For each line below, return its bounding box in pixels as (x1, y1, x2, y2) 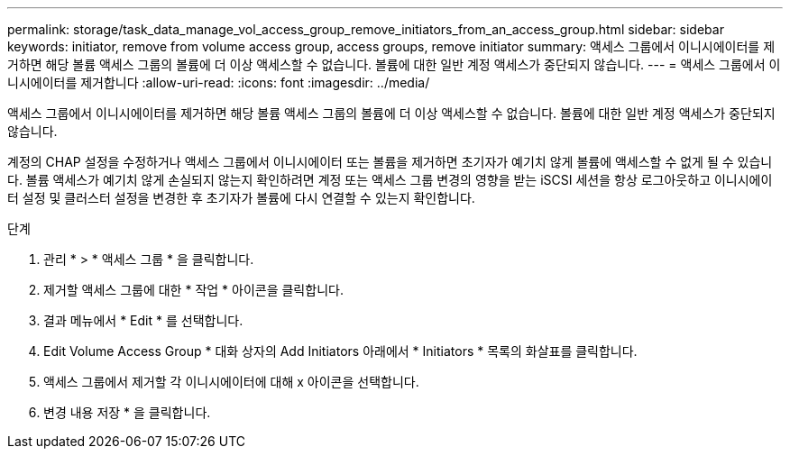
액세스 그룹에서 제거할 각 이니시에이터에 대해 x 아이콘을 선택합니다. (43, 374, 419, 389)
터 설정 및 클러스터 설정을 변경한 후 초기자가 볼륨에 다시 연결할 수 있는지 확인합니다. (7, 190, 475, 205)
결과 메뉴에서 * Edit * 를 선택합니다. (43, 313, 243, 328)
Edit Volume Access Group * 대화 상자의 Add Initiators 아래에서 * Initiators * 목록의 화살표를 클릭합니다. (43, 343, 638, 359)
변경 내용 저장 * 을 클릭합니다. (43, 405, 211, 420)
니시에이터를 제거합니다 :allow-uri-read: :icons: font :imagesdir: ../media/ (7, 75, 430, 90)
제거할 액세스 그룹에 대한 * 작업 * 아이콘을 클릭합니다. (43, 282, 344, 297)
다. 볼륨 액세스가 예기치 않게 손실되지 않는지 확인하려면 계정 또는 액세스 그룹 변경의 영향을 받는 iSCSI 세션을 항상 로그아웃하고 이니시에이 (7, 172, 773, 187)
